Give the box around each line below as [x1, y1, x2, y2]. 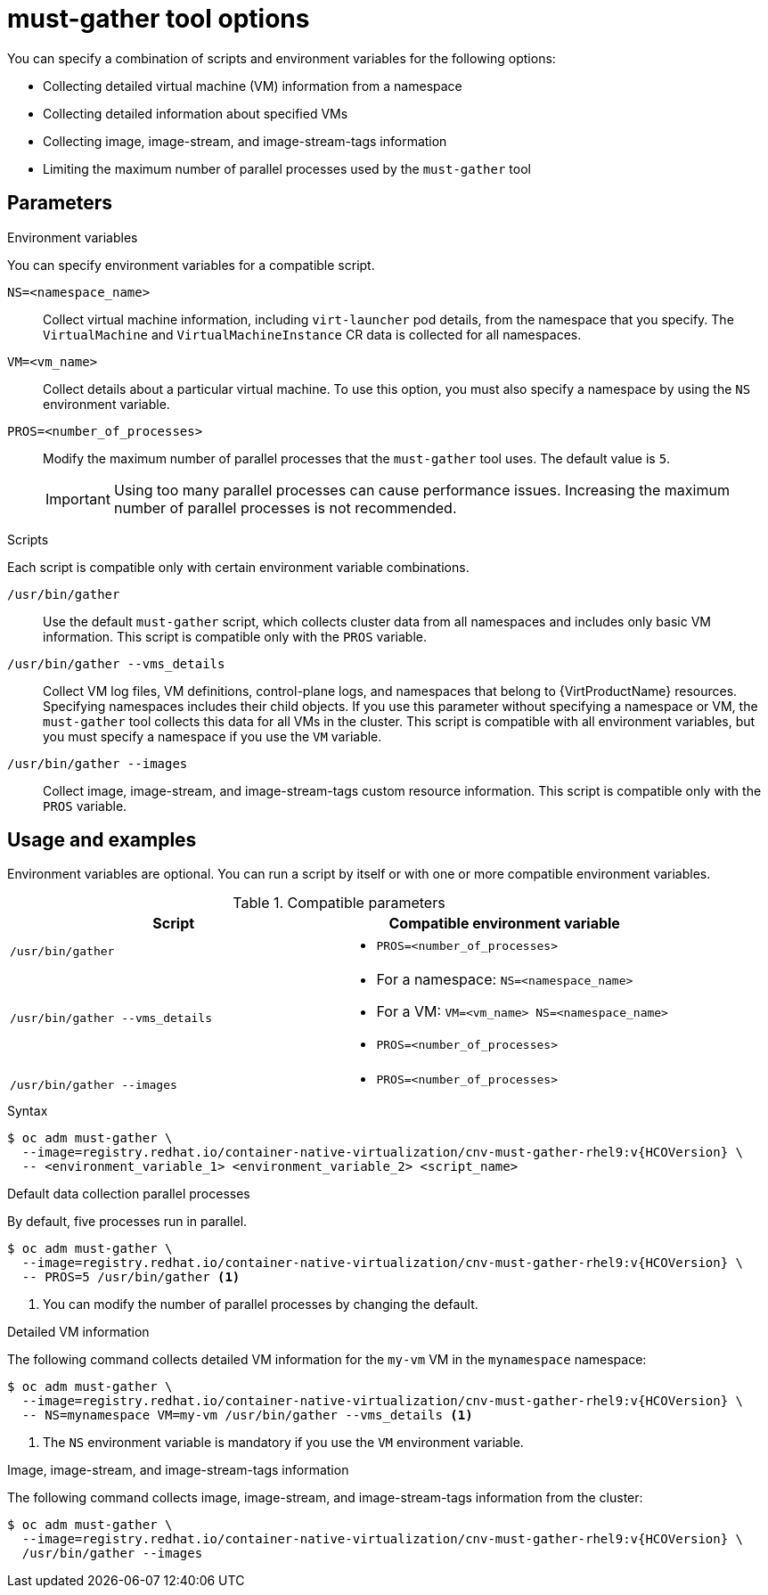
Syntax [7, 1103, 48, 1119]
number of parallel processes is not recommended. [113, 498, 457, 517]
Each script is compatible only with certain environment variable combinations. [7, 559, 470, 575]
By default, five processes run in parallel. [7, 1214, 248, 1230]
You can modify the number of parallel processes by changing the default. [43, 1296, 478, 1313]
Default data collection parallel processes [7, 1186, 250, 1202]
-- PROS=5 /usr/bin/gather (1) [21, 1270, 241, 1285]
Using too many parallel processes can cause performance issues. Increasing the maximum [113, 480, 730, 499]
